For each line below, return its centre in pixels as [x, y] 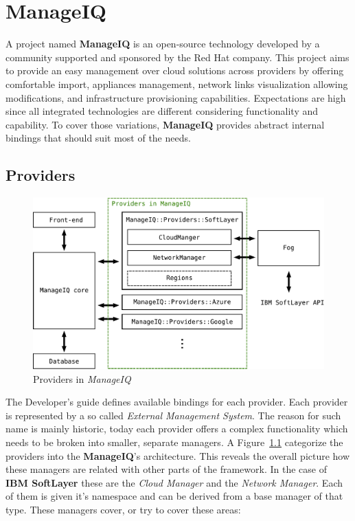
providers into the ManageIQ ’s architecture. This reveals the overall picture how [178, 455]
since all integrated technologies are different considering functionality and [162, 111]
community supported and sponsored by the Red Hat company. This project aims [177, 57]
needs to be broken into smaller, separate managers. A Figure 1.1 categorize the [174, 442]
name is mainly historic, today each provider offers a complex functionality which [177, 429]
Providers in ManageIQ [82, 378]
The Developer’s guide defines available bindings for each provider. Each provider [177, 402]
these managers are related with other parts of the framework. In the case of [166, 469]
